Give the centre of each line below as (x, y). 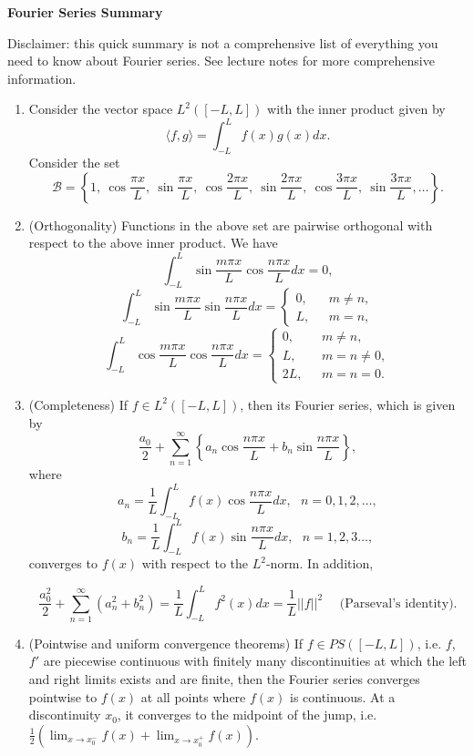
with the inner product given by (356, 109)
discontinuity (65, 715)
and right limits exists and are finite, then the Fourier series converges (224, 679)
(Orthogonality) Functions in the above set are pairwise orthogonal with (231, 225)
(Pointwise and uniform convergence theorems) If (166, 643)
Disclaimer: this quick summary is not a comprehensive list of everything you (223, 42)
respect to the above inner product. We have (153, 243)
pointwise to (63, 696)
